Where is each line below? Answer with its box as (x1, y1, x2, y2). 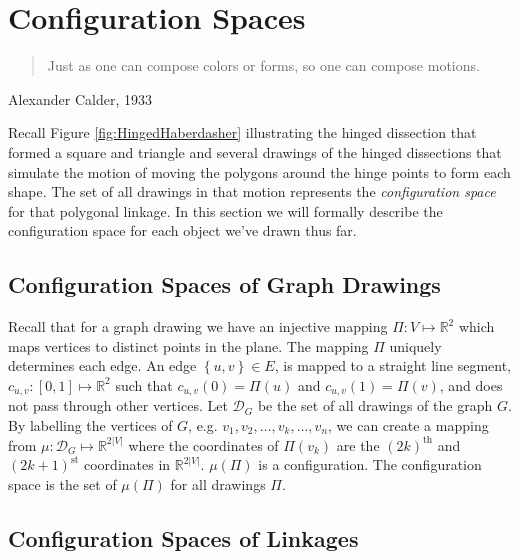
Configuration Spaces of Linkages (8, 522, 359, 553)
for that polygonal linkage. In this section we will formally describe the (8, 200, 443, 221)
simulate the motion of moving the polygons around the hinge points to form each (8, 161, 511, 182)
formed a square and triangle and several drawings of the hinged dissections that (8, 141, 502, 162)
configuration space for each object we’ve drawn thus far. (8, 220, 357, 241)
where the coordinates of (128, 434, 279, 455)
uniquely (389, 335, 442, 356)
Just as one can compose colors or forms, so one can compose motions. (47, 55, 480, 76)
